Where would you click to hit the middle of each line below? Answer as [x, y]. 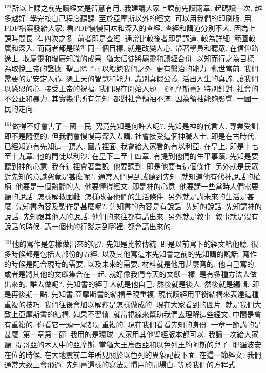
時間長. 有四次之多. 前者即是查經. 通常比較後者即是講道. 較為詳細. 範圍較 [133, 38]
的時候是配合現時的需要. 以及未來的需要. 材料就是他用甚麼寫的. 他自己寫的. [130, 264]
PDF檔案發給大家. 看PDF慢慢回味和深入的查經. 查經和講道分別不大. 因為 [126, 28]
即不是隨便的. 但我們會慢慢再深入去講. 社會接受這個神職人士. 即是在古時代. [130, 136]
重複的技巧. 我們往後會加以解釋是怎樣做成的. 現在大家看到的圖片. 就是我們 [129, 304]
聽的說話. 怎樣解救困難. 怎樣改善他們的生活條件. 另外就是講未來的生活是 [126, 196]
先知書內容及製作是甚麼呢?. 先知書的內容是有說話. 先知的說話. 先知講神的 [139, 206]
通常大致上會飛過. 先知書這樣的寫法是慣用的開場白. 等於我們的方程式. [121, 365]
